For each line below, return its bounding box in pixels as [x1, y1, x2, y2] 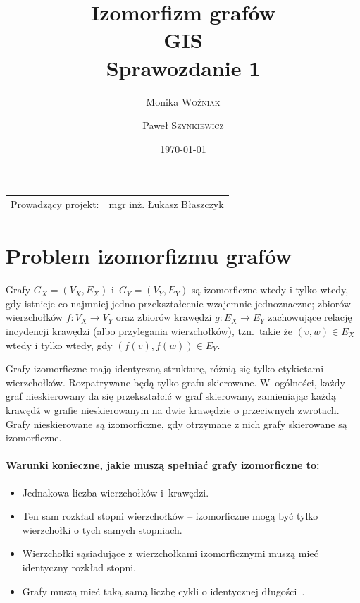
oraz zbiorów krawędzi [116, 310, 212, 324]
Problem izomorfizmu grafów [6, 241, 292, 270]
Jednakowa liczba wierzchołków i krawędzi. [22, 485, 209, 499]
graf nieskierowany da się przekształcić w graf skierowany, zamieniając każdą [6, 389, 337, 403]
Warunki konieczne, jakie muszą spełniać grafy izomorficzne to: [6, 458, 320, 473]
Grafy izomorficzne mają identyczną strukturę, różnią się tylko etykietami [6, 361, 324, 376]
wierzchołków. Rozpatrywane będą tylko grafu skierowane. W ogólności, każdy [6, 374, 345, 389]
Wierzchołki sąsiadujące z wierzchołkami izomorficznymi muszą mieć [22, 546, 318, 561]
